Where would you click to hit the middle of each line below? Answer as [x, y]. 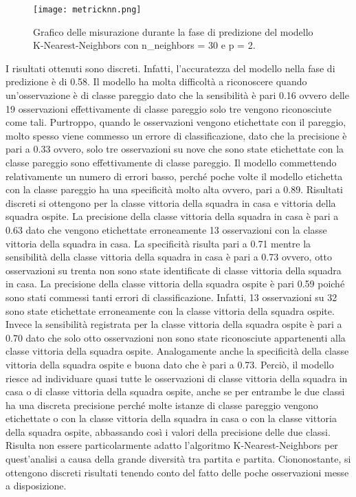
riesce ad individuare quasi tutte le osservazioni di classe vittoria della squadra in [177, 378]
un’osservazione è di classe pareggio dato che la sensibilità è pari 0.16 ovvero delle [177, 95]
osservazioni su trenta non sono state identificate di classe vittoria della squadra [174, 270]
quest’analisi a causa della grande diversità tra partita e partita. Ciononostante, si [178, 459]
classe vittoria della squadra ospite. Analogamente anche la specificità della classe [177, 351]
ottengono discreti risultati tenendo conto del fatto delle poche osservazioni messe [177, 472]
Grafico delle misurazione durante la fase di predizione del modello [173, 31]
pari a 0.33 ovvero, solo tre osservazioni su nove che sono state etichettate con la [175, 149]
